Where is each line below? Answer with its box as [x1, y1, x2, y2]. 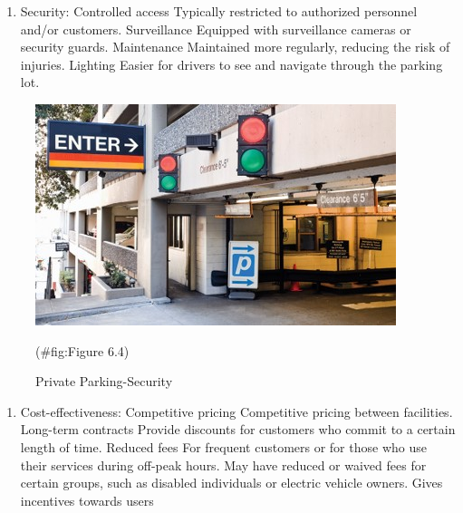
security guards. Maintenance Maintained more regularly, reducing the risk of [20, 37, 450, 56]
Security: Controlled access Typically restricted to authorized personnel [20, 2, 418, 20]
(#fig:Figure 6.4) [35, 341, 130, 360]
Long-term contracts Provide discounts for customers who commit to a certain [20, 420, 456, 439]
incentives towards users [20, 490, 154, 509]
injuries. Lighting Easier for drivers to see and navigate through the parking [20, 54, 443, 73]
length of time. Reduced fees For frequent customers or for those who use [20, 437, 427, 456]
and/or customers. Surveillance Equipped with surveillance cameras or [20, 19, 411, 38]
